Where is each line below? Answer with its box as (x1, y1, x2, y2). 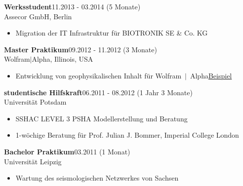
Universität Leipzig (4, 156, 62, 166)
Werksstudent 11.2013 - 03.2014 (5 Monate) (4, 1, 141, 11)
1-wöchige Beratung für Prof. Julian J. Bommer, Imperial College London (15, 130, 239, 140)
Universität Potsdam (4, 97, 67, 107)
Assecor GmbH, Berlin (4, 11, 72, 21)
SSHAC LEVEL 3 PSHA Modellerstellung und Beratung (15, 113, 188, 123)
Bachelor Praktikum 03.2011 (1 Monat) (4, 146, 130, 156)
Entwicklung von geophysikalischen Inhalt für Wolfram (15, 70, 182, 80)
